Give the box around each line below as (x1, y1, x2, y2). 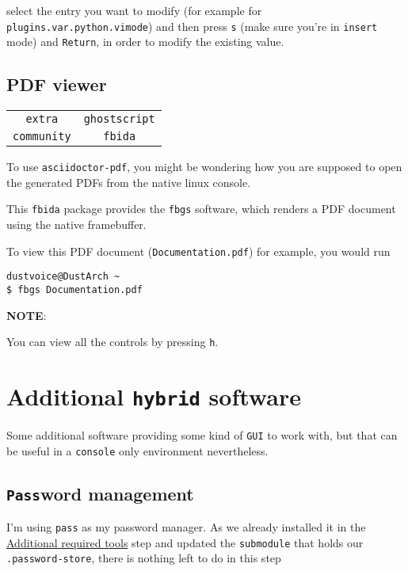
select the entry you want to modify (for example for (6, 2, 262, 18)
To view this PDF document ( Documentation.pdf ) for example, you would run (6, 242, 391, 259)
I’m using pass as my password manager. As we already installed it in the (6, 519, 366, 535)
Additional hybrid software (6, 380, 301, 413)
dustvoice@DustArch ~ (6, 271, 120, 283)
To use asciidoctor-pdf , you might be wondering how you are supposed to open (6, 158, 402, 175)
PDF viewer (6, 72, 107, 97)
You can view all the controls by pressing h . (6, 333, 219, 350)
